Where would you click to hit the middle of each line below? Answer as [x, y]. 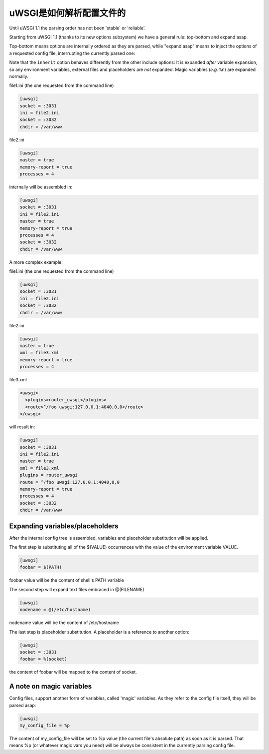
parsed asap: [23, 705]
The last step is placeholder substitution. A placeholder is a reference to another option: [99, 632]
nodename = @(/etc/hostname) [55, 610]
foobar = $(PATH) [41, 567]
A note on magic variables [51, 686]
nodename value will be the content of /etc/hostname [64, 623]
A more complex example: [36, 262]
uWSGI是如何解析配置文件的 [67, 13]
